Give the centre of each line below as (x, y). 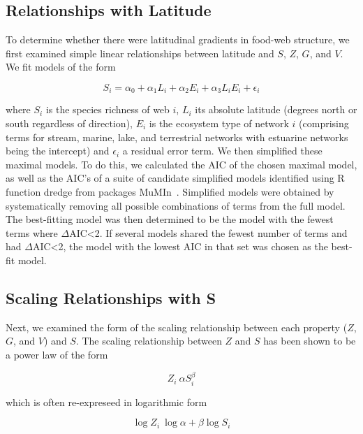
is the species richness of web (108, 109)
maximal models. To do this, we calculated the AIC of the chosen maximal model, (181, 164)
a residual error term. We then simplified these (222, 151)
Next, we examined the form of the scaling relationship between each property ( (177, 327)
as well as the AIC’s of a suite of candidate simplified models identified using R (175, 178)
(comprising (324, 123)
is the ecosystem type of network (219, 123)
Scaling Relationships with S (111, 297)
